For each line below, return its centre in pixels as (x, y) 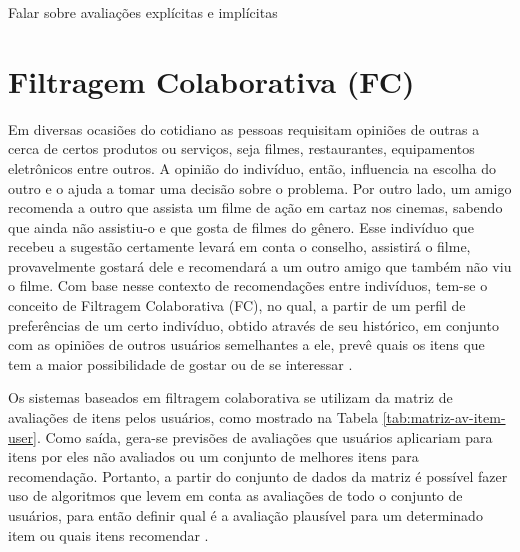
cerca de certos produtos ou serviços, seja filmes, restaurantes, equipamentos (241, 148)
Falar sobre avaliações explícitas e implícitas (143, 12)
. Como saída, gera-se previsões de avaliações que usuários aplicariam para (264, 436)
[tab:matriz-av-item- (444, 417)
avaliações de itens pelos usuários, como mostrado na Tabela (193, 417)
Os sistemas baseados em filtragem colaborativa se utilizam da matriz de (230, 397)
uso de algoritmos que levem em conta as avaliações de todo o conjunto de (235, 495)
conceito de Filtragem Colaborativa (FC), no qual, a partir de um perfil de (237, 305)
